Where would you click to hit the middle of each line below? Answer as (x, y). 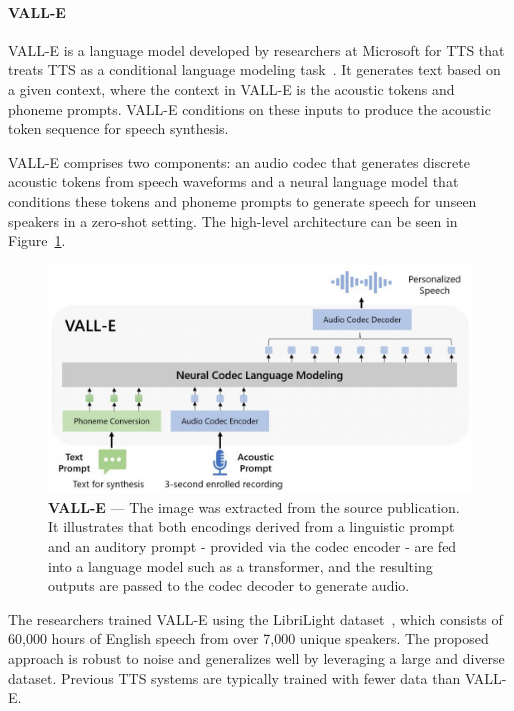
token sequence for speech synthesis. (118, 128)
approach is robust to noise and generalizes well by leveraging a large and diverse (256, 658)
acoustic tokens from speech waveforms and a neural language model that (233, 181)
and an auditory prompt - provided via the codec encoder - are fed (252, 546)
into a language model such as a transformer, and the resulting (240, 565)
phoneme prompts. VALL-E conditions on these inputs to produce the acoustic (249, 108)
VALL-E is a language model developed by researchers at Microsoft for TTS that (256, 49)
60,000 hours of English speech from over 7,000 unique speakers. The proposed (248, 638)
